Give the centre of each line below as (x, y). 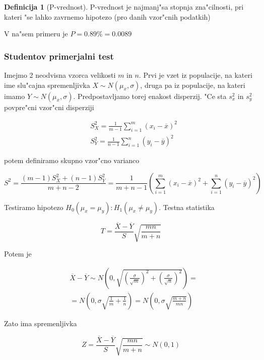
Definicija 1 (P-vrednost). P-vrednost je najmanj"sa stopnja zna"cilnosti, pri (124, 7)
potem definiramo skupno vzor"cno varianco (72, 160)
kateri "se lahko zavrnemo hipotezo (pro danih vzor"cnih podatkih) (107, 16)
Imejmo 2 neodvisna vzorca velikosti (60, 75)
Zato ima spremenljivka (41, 323)
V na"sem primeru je (36, 34)
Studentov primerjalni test (59, 56)
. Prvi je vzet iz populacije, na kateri (195, 75)
